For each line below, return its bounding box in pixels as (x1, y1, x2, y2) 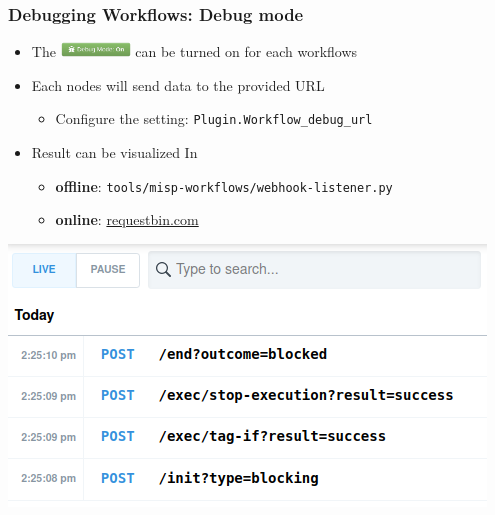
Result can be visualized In (31, 142, 198, 163)
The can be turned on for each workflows (31, 41, 358, 62)
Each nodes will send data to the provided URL (31, 74, 325, 95)
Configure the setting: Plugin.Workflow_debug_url (55, 108, 373, 129)
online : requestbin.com (55, 209, 199, 230)
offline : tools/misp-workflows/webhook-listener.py (55, 175, 393, 196)
